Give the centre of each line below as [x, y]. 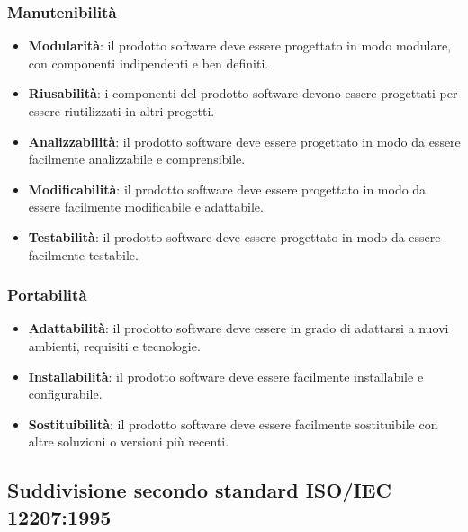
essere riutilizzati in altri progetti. [121, 111]
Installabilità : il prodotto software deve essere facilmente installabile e [226, 376]
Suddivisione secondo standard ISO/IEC [199, 490]
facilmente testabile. [83, 254]
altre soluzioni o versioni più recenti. [129, 442]
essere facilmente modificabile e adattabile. [146, 207]
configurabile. [65, 394]
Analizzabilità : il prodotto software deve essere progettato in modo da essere [244, 141]
